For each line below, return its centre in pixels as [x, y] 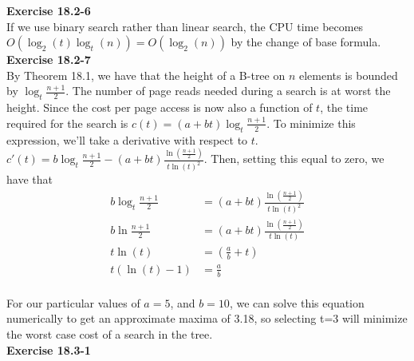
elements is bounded [348, 75]
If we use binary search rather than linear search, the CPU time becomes [185, 26]
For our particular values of [73, 302]
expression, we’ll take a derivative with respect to [127, 139]
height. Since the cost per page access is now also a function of [160, 107]
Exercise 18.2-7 [49, 60]
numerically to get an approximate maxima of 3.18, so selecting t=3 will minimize [207, 318]
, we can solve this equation [297, 302]
